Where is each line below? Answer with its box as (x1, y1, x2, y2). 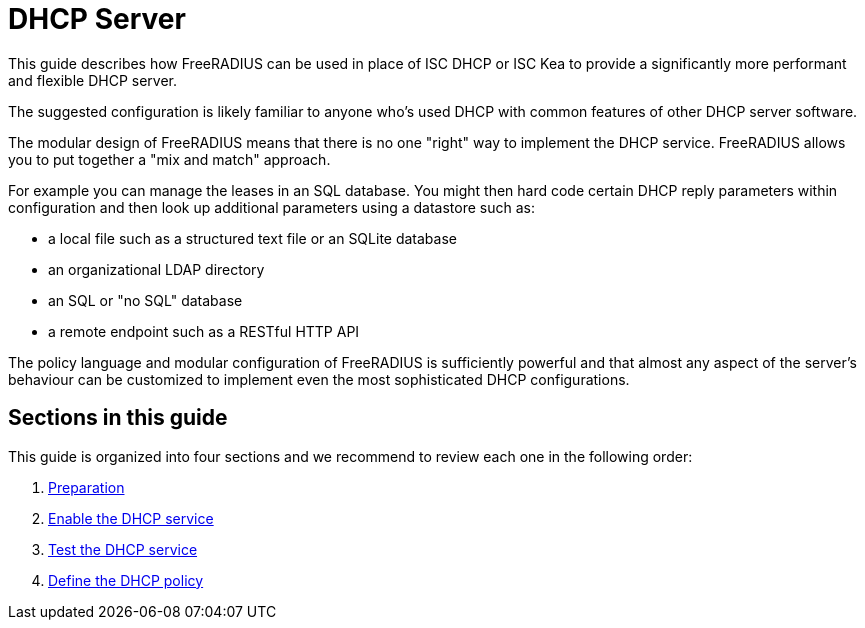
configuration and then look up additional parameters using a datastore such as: (8, 198, 535, 216)
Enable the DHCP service (48, 509, 214, 527)
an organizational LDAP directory (48, 260, 265, 278)
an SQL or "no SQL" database (48, 291, 243, 309)
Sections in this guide (8, 405, 228, 431)
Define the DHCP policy (48, 571, 204, 589)
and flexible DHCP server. (8, 71, 177, 89)
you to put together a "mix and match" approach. (8, 150, 331, 168)
